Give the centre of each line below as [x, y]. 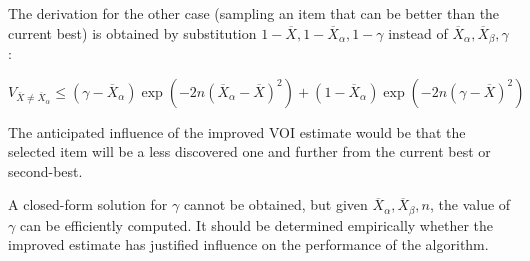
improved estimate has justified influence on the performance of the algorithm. [248, 244]
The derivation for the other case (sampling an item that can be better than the [254, 13]
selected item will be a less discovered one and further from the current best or [249, 151]
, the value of [470, 204]
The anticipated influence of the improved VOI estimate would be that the [237, 131]
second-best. [45, 170]
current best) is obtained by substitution [132, 32]
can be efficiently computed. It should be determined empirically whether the [256, 224]
